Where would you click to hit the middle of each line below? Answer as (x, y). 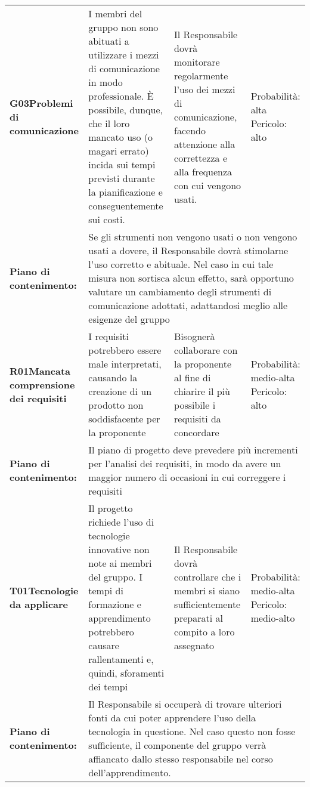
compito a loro (204, 632)
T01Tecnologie (44, 590)
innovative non (119, 549)
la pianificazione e (125, 192)
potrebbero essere (125, 350)
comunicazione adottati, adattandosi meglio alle (188, 305)
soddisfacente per (124, 419)
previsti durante (122, 178)
